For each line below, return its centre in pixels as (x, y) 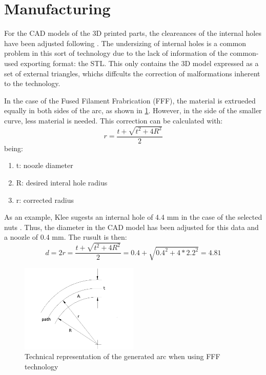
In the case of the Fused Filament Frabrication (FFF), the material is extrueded (130, 100)
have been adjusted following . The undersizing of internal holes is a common (125, 43)
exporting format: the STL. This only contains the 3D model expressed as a (139, 63)
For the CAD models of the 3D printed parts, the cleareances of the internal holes (133, 33)
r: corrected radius (45, 200)
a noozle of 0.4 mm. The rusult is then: (66, 237)
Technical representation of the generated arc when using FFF (122, 356)
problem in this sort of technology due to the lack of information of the (116, 53)
